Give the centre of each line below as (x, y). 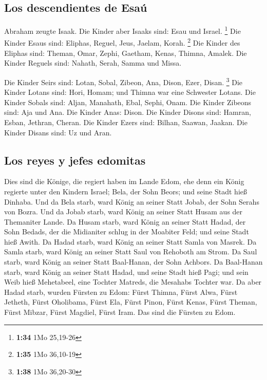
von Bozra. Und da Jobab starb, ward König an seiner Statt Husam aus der (123, 212)
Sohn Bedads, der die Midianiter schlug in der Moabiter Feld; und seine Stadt (127, 232)
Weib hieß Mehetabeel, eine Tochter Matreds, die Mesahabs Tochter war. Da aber (133, 282)
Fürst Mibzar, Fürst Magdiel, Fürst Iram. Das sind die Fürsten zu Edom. (120, 312)
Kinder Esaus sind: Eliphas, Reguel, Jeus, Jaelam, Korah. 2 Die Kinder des (122, 42)
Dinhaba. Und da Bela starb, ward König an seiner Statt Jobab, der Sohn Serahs (132, 201)
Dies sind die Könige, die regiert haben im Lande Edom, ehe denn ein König (124, 181)
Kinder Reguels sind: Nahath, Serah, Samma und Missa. (93, 63)
